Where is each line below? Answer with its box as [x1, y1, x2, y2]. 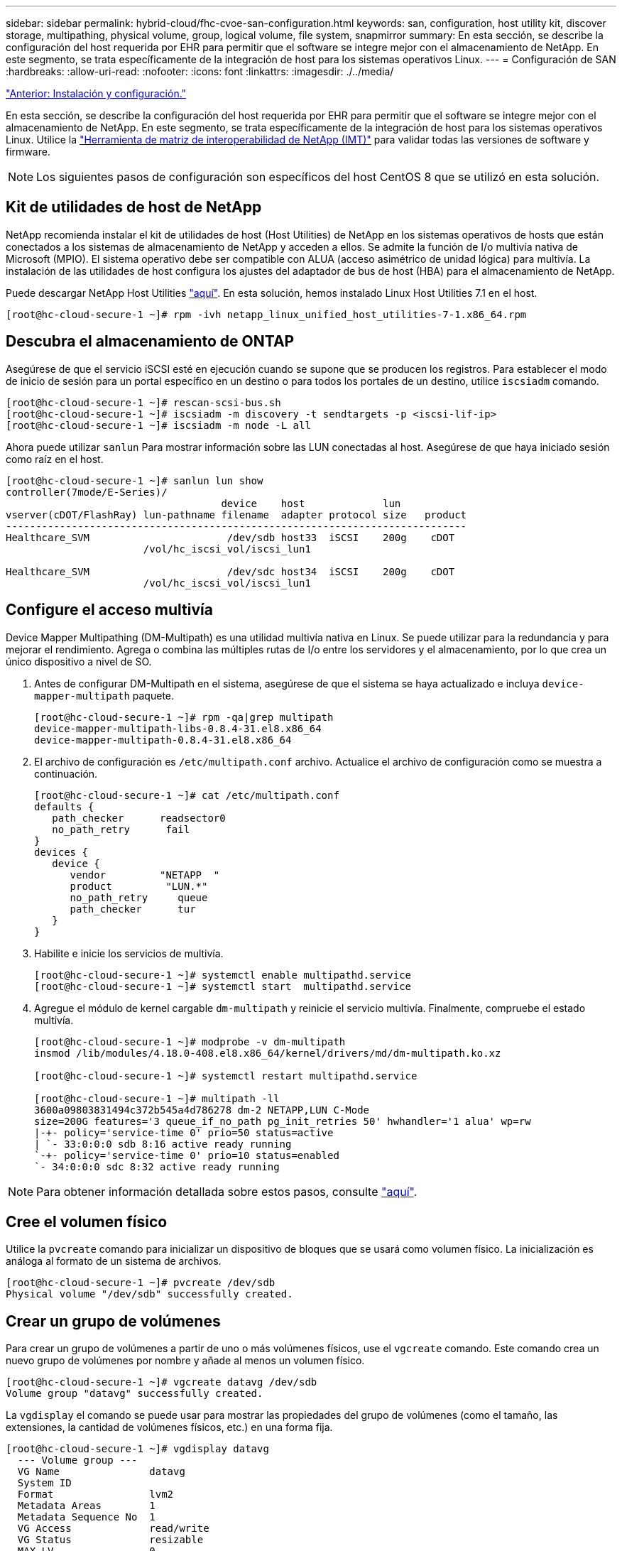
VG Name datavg [17, 1466, 185, 1478]
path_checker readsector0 [52, 812, 226, 824]
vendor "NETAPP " [70, 869, 220, 881]
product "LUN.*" [70, 880, 208, 892]
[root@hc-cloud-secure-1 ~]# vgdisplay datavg [6, 1443, 269, 1455]
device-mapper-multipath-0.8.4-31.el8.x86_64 [34, 734, 292, 746]
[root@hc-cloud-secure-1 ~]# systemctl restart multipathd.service [34, 1070, 418, 1082]
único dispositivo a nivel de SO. [6, 655, 152, 668]
